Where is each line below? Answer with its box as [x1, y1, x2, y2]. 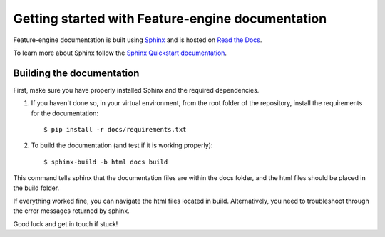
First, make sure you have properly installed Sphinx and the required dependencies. [13, 85, 260, 94]
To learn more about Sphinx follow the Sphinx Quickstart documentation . [13, 48, 227, 57]
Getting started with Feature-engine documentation [13, 11, 327, 26]
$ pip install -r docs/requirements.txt [43, 125, 187, 134]
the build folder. [13, 184, 60, 192]
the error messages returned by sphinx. [13, 206, 130, 215]
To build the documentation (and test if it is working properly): [31, 141, 213, 149]
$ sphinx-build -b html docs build [43, 157, 168, 166]
